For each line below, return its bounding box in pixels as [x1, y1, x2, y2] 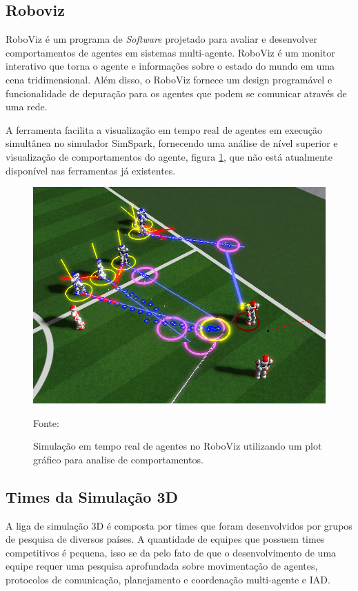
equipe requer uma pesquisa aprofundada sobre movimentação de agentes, [6, 559, 318, 573]
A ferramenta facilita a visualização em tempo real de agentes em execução [6, 122, 323, 137]
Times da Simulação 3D [6, 485, 179, 507]
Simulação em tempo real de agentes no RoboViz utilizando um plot [33, 439, 322, 453]
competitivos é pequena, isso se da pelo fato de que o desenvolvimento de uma [6, 545, 337, 559]
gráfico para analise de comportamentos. [33, 452, 203, 466]
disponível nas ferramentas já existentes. [6, 163, 176, 177]
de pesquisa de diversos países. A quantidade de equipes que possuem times [6, 532, 325, 546]
